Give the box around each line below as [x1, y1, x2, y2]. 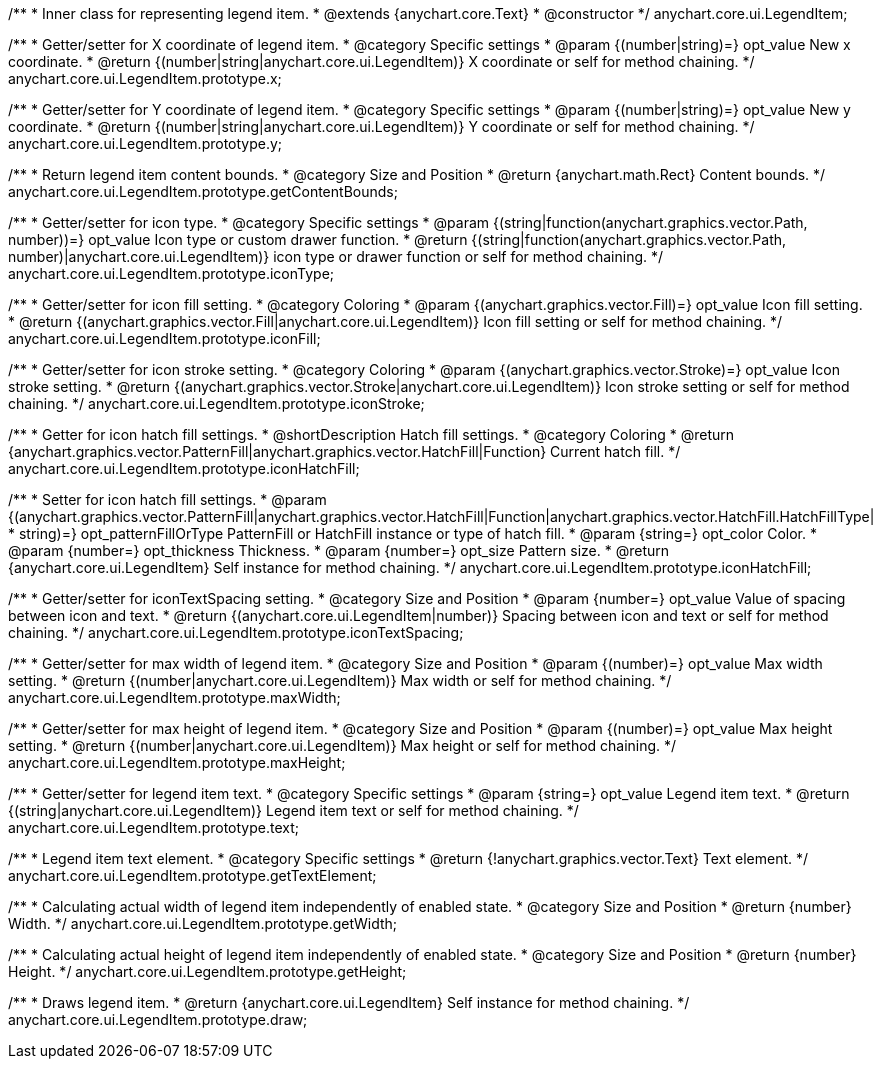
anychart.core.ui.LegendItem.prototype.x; [8, 70, 282, 87]
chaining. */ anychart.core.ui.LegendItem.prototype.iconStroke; [8, 395, 425, 412]
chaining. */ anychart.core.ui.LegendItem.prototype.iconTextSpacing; [8, 624, 464, 641]
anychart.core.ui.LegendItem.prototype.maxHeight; [8, 754, 346, 771]
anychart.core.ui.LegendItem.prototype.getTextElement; [8, 867, 377, 884]
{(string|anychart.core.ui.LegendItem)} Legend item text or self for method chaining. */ [8, 802, 579, 819]
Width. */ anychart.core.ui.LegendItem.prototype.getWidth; [8, 915, 397, 932]
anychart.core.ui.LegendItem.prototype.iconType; [8, 265, 335, 282]
